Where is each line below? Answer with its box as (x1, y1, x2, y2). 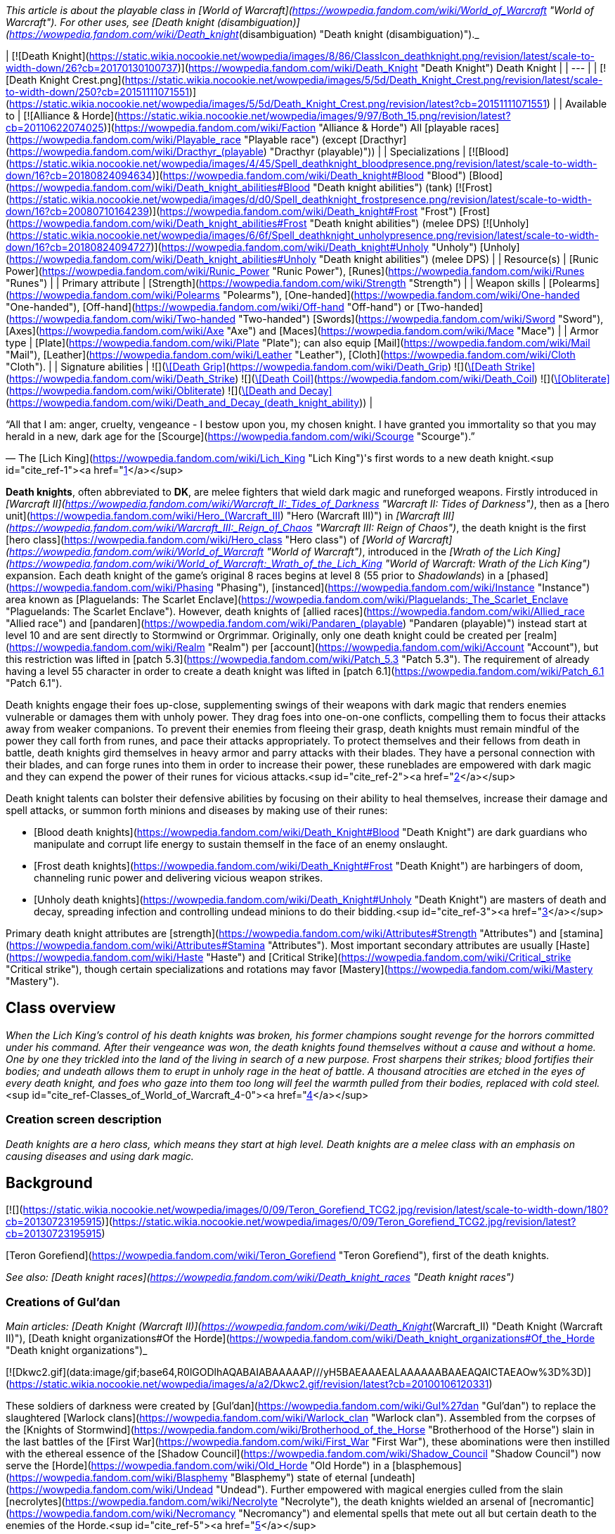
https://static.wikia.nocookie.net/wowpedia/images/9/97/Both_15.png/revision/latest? (117, 110, 511, 122)
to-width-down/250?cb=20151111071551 (6, 86, 189, 98)
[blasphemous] (392, 1459, 462, 1472)
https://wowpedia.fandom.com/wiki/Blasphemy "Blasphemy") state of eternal (9, 1471, 368, 1484)
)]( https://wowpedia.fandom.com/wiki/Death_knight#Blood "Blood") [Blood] (152, 169, 503, 181)
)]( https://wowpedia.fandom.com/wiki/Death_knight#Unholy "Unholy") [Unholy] (150, 241, 520, 253)
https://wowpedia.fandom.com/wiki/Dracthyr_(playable (9, 146, 264, 157)
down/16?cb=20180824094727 (6, 241, 151, 253)
